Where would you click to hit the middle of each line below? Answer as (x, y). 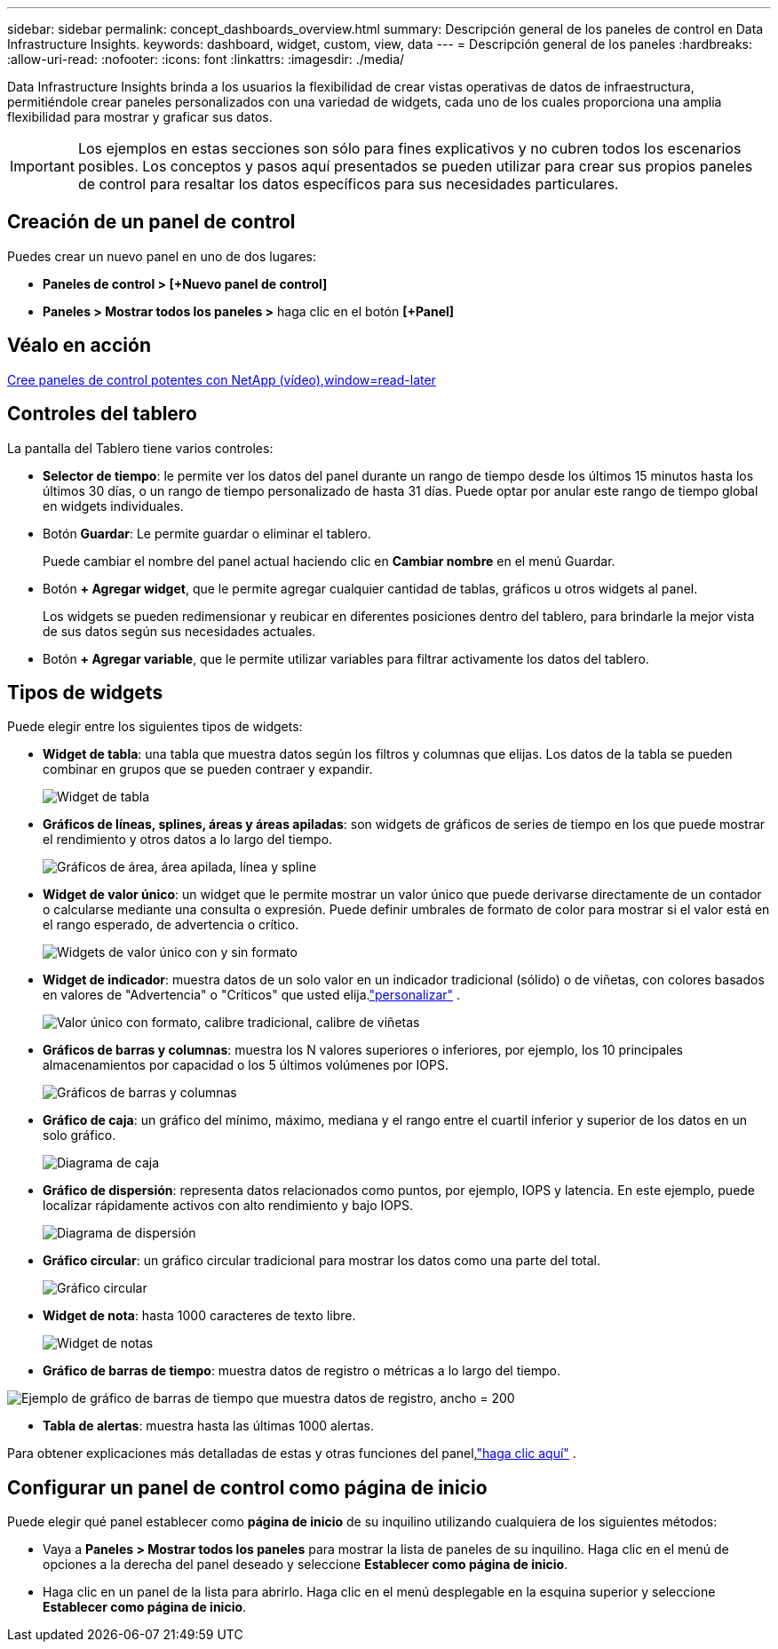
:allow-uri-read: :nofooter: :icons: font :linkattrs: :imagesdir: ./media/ (206, 59)
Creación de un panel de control (151, 222)
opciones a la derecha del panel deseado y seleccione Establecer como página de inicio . (306, 1565)
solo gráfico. (79, 1135)
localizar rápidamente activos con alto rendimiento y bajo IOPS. (228, 1206)
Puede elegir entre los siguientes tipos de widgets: (155, 727)
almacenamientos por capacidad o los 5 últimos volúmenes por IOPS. (246, 1065)
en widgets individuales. (113, 506)
